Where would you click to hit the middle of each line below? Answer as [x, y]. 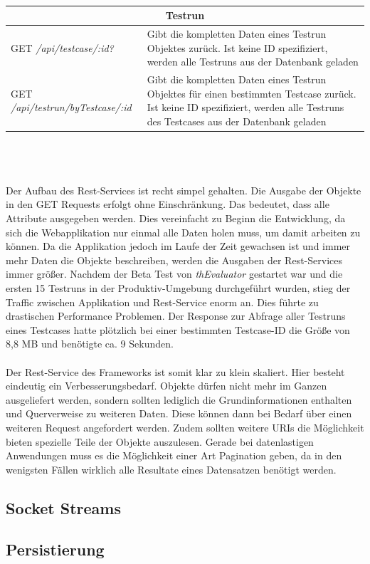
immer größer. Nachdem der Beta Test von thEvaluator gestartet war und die [174, 274]
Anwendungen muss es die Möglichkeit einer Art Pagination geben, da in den [174, 455]
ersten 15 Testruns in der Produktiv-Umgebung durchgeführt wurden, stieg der [178, 287]
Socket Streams [64, 507]
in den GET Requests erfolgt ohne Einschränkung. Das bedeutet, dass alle [168, 204]
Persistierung [55, 549]
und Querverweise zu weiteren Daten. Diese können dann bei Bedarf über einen [179, 413]
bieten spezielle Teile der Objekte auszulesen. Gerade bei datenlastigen [160, 441]
